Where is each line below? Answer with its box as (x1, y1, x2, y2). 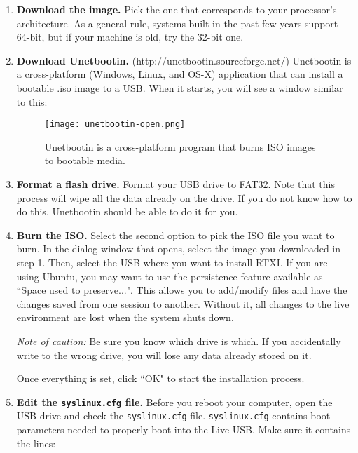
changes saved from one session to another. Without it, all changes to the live (16, 296, 350, 311)
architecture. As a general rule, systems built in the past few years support (16, 15, 338, 30)
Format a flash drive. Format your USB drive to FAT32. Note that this (16, 177, 335, 191)
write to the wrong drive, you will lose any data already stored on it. (16, 347, 312, 362)
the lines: (16, 435, 56, 450)
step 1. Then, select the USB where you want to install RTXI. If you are (16, 255, 328, 269)
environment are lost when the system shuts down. (16, 310, 234, 325)
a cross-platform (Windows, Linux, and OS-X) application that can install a (16, 67, 343, 81)
